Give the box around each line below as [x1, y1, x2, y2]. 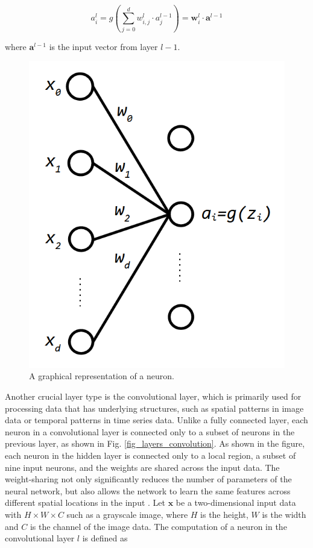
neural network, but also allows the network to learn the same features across [5, 484, 291, 497]
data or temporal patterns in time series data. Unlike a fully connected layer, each [5, 414, 308, 426]
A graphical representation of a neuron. [29, 370, 174, 382]
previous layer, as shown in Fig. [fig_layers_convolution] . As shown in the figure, [5, 437, 305, 450]
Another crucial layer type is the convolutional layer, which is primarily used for [5, 390, 302, 402]
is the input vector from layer [49, 40, 158, 52]
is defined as [82, 532, 128, 544]
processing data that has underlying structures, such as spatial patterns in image [5, 402, 304, 414]
